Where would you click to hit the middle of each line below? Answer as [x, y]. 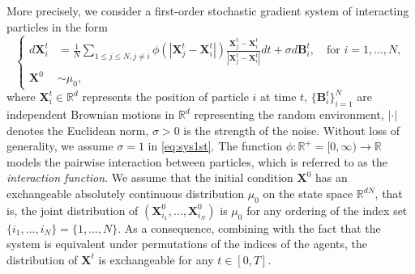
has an [332, 177]
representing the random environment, [289, 114]
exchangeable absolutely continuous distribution [126, 193]
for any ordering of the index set [327, 210]
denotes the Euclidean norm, [78, 130]
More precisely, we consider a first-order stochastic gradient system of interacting [208, 11]
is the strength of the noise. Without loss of [292, 130]
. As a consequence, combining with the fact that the [249, 228]
